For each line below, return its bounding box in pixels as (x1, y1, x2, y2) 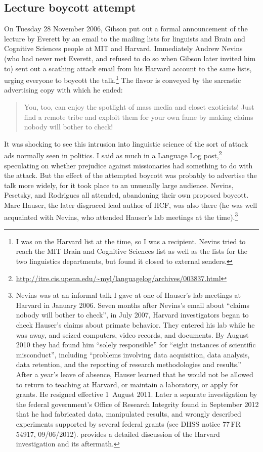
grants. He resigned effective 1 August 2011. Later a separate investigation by (16, 389, 257, 399)
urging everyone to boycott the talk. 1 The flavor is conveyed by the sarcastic (4, 73, 241, 85)
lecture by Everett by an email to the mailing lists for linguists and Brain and (4, 33, 245, 43)
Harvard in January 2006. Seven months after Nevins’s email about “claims (16, 299, 249, 310)
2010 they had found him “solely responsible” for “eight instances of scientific (16, 339, 256, 350)
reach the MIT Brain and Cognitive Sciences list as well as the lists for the (16, 246, 248, 256)
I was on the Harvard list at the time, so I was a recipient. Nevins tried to (16, 236, 246, 246)
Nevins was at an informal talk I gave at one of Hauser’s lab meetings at (16, 290, 241, 300)
